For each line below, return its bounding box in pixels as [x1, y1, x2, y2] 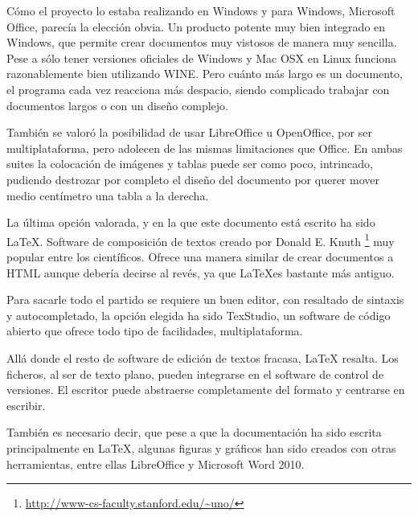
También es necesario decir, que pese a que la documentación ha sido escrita [6, 424, 382, 441]
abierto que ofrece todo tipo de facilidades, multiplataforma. [6, 322, 303, 339]
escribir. [6, 396, 46, 413]
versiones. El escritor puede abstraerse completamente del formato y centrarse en [6, 381, 405, 398]
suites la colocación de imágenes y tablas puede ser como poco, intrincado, [6, 155, 373, 172]
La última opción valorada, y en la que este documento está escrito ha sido [6, 214, 375, 231]
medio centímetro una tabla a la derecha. [6, 187, 209, 203]
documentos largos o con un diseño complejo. [6, 96, 228, 113]
